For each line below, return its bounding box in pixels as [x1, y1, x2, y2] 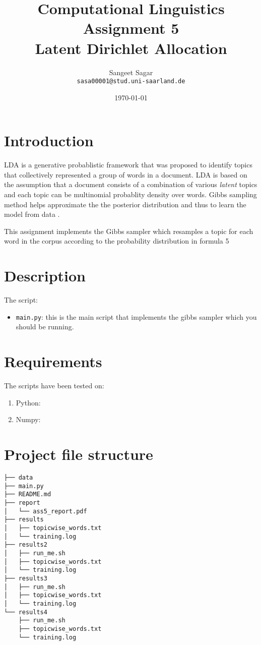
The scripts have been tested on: [4, 380, 104, 391]
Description [4, 265, 86, 286]
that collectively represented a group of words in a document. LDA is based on [4, 169, 247, 180]
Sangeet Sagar [109, 67, 153, 77]
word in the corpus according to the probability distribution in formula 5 [4, 236, 229, 246]
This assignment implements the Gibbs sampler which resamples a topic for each [4, 225, 253, 236]
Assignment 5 [83, 18, 179, 38]
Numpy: [16, 414, 41, 425]
